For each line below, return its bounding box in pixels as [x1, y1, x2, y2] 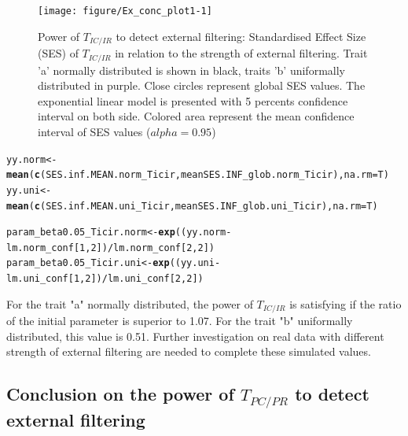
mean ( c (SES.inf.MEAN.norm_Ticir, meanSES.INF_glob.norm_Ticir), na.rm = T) [6, 169, 389, 181]
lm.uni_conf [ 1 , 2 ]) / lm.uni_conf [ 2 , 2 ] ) [6, 273, 204, 285]
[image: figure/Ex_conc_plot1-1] [38, 6, 212, 17]
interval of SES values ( [38, 123, 151, 139]
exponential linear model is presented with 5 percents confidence [38, 92, 348, 109]
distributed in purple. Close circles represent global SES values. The [38, 77, 366, 94]
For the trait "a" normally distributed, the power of [6, 295, 253, 312]
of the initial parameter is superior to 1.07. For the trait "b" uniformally [6, 312, 353, 329]
